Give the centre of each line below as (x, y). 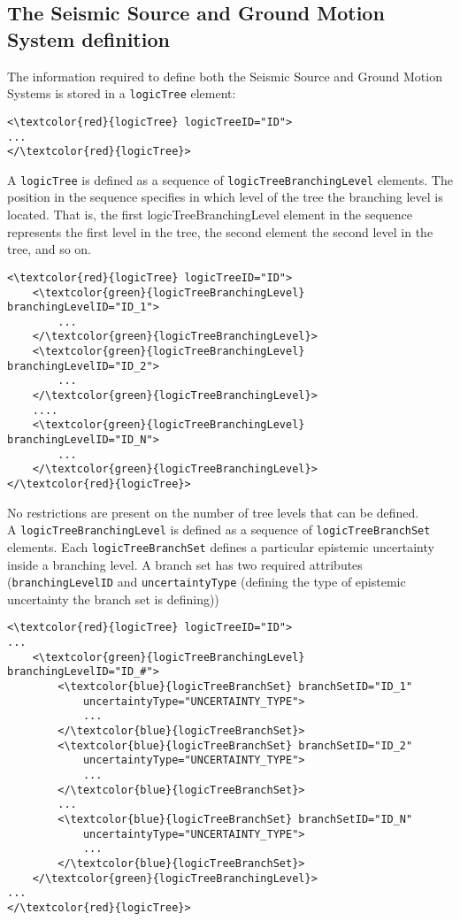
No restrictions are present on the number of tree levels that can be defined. (213, 512)
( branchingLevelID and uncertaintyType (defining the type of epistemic (207, 582)
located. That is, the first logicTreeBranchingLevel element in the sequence (210, 215)
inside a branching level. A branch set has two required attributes (185, 564)
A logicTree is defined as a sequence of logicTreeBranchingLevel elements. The (230, 179)
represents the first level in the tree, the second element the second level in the (220, 231)
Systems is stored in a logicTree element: (122, 93)
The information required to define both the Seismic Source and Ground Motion (225, 76)
